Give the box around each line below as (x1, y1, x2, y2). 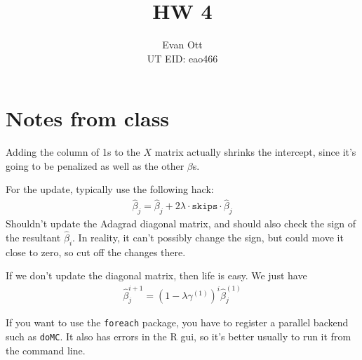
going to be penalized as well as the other (6, 158, 185, 173)
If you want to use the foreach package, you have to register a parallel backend (6, 315, 349, 330)
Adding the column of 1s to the (6, 145, 140, 159)
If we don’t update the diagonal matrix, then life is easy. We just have (6, 268, 307, 283)
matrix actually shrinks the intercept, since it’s (154, 145, 356, 159)
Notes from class (6, 104, 170, 133)
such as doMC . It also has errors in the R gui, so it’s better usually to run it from (6, 329, 351, 344)
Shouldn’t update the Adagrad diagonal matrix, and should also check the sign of (6, 216, 356, 231)
